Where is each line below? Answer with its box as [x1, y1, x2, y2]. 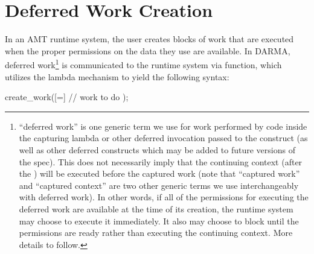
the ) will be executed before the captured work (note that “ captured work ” [19, 167, 300, 180]
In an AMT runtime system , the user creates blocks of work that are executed [5, 33, 294, 45]
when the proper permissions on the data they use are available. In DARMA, [5, 44, 290, 57]
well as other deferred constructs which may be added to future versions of [19, 143, 295, 156]
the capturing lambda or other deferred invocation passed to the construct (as [19, 132, 308, 144]
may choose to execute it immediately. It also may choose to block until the [19, 214, 299, 227]
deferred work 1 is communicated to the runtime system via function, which [5, 57, 282, 71]
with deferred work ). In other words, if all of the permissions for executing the [19, 191, 309, 203]
